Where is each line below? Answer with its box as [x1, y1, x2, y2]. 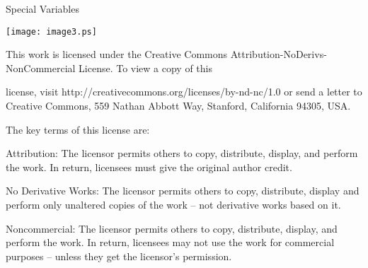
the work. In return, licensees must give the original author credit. [6, 159, 292, 174]
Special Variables [6, 1, 79, 16]
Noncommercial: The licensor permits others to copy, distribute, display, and [6, 221, 338, 235]
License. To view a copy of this [79, 60, 213, 75]
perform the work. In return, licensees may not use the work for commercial [6, 235, 335, 250]
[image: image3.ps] [6, 26, 97, 37]
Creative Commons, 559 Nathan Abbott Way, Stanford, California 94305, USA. [6, 98, 351, 113]
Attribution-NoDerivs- [230, 47, 327, 62]
